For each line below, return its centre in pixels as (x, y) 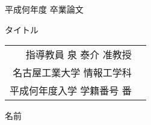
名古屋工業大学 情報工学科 (72, 73)
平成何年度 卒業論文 (44, 9)
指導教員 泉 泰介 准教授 (79, 55)
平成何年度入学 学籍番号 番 (71, 91)
